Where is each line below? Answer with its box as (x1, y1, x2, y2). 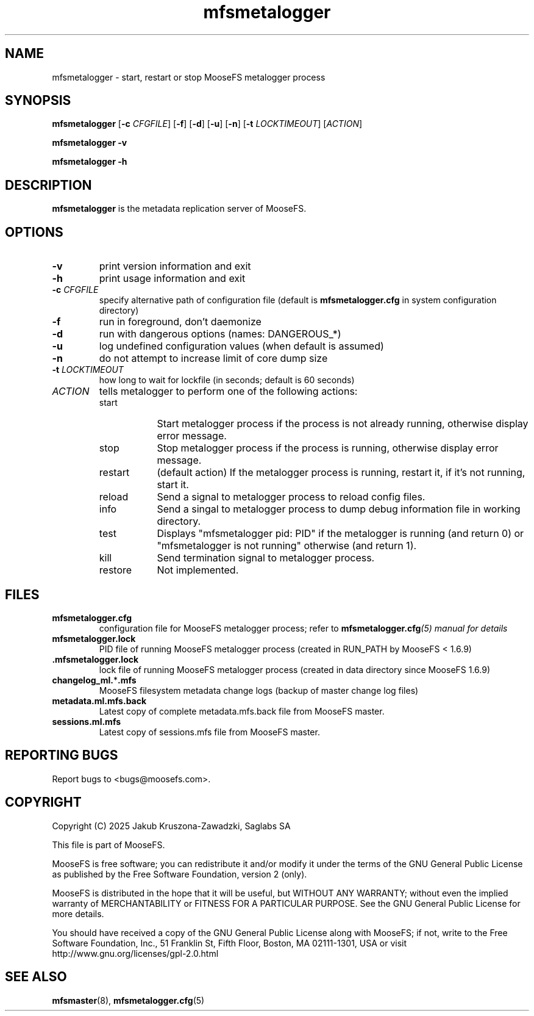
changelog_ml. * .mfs (52, 674, 137, 685)
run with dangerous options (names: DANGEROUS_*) (99, 328, 341, 340)
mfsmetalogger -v (52, 137, 127, 148)
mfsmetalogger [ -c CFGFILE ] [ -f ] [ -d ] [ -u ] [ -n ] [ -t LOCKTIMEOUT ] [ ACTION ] (52, 118, 363, 129)
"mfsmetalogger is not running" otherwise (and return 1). (157, 539, 417, 552)
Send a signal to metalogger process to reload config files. (157, 491, 425, 503)
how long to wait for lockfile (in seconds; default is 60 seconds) (99, 375, 355, 386)
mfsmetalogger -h (52, 156, 127, 167)
